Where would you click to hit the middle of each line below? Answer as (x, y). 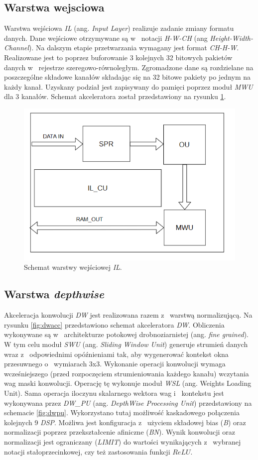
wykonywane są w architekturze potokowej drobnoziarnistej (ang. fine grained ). (126, 334)
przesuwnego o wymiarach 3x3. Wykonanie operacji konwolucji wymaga (115, 364)
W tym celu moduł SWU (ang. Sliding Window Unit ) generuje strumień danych (126, 344)
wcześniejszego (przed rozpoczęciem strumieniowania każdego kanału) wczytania (127, 373)
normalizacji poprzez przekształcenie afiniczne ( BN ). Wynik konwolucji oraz (120, 432)
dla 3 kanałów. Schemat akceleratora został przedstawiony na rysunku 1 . (115, 96)
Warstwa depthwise (54, 294)
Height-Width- (232, 38)
